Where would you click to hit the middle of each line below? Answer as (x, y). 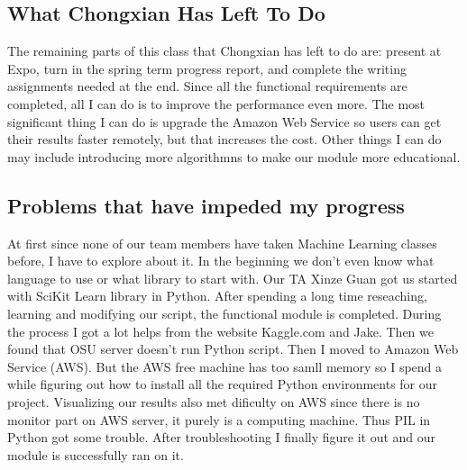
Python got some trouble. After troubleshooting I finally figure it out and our (222, 437)
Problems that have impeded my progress (206, 205)
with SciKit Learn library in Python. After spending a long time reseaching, (217, 296)
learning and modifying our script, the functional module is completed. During (224, 313)
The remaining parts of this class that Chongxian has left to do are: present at (224, 51)
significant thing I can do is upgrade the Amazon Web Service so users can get (224, 121)
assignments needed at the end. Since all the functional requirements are (207, 86)
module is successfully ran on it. (96, 454)
